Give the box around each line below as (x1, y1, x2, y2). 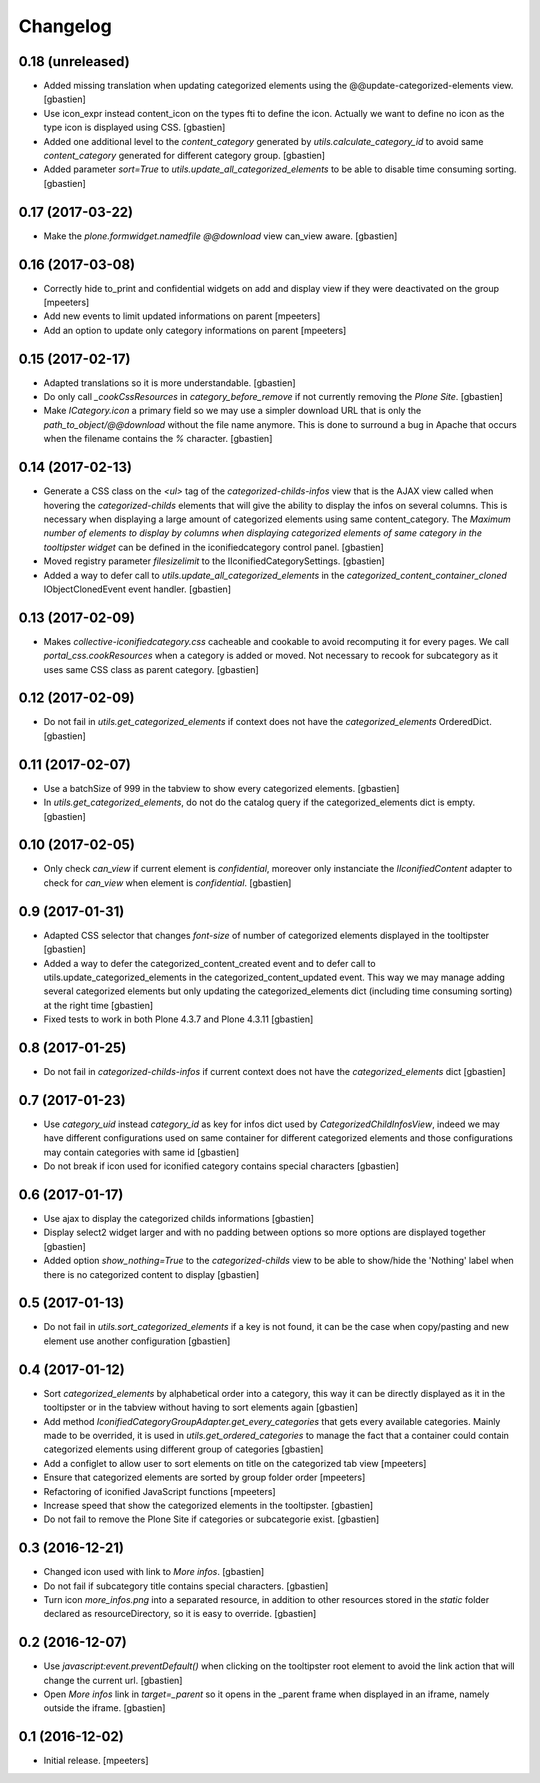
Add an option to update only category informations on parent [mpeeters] (43, 324, 347, 336)
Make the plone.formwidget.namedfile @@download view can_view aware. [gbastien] (43, 230, 398, 242)
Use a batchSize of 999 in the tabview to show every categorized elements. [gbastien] (43, 782, 400, 794)
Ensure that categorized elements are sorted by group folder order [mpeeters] (43, 1471, 366, 1484)
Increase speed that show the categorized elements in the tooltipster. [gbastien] (43, 1499, 374, 1511)
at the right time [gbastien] (43, 999, 154, 1011)
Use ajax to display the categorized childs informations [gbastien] (43, 1213, 315, 1224)
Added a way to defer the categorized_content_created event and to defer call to (43, 957, 376, 969)
